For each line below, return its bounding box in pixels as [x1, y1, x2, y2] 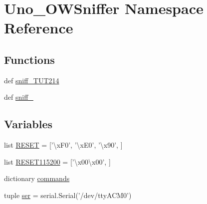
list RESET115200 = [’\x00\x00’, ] [4, 156, 111, 167]
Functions [4, 51, 55, 67]
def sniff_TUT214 [4, 75, 59, 85]
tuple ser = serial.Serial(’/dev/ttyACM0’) [4, 190, 132, 200]
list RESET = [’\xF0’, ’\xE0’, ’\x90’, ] [4, 140, 123, 150]
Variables [4, 116, 53, 132]
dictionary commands [4, 173, 70, 184]
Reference [4, 17, 73, 38]
